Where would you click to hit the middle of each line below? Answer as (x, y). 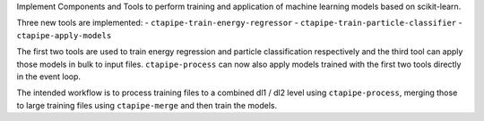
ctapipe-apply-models (64, 35)
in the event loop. (48, 77)
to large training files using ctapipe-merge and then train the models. (147, 105)
